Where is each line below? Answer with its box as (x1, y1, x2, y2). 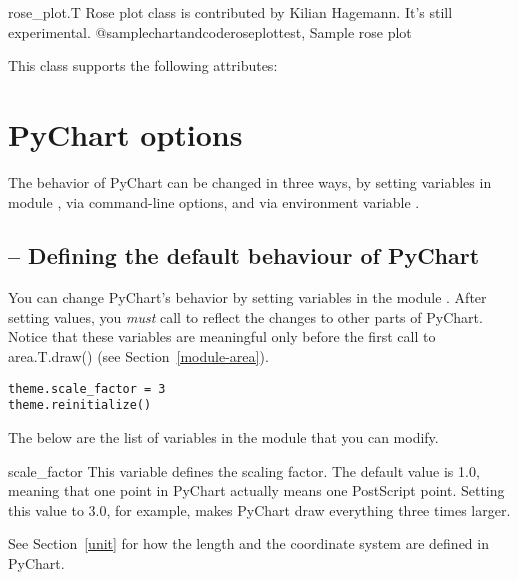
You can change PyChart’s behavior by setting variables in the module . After (8, 287, 487, 308)
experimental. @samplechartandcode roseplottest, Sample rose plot (8, 21, 412, 42)
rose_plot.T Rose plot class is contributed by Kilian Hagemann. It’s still (8, 2, 453, 22)
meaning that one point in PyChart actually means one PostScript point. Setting (8, 480, 505, 501)
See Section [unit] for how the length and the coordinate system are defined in (8, 533, 489, 554)
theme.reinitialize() (8, 398, 152, 413)
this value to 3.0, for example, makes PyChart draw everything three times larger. (8, 499, 511, 520)
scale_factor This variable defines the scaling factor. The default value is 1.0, (8, 460, 480, 481)
